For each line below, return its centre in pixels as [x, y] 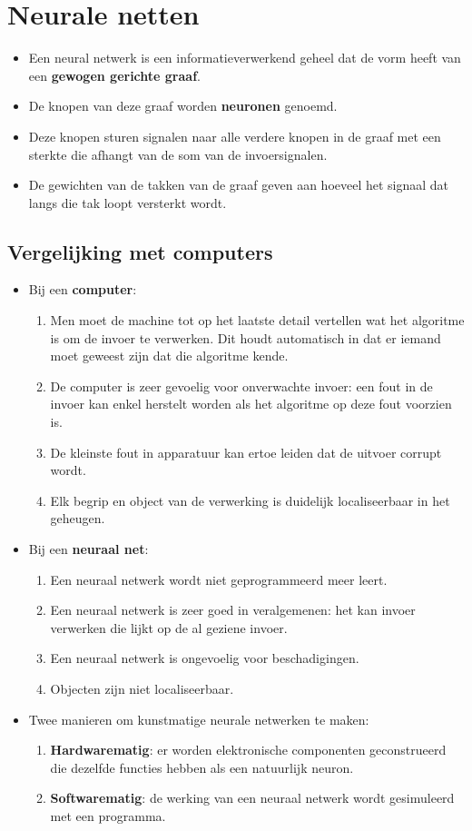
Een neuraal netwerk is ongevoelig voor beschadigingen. [205, 658]
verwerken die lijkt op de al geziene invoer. [169, 627]
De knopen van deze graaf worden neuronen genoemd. [183, 106]
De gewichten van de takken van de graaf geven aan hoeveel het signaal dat [239, 185]
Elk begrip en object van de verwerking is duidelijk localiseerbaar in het [250, 500]
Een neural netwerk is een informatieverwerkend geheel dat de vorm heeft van [245, 58]
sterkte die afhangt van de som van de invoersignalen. [178, 154]
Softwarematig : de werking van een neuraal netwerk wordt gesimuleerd [252, 798]
